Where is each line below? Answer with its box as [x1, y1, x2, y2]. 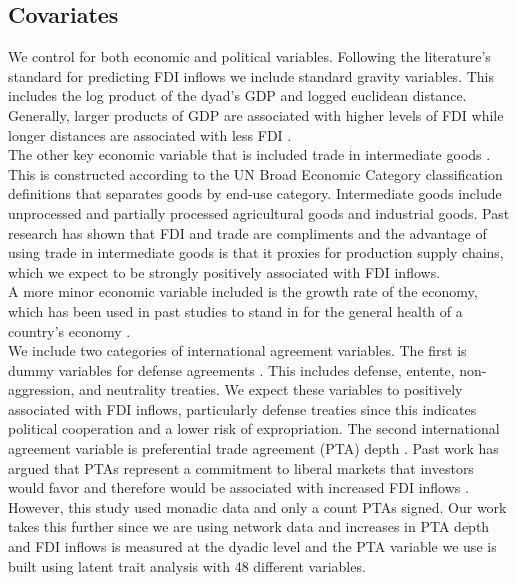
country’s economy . [8, 320, 131, 341]
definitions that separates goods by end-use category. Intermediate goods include [8, 183, 502, 204]
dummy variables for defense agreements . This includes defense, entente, [8, 359, 455, 380]
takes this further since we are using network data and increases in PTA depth [8, 516, 490, 537]
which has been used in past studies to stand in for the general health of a [8, 300, 463, 321]
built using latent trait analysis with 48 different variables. [8, 555, 366, 576]
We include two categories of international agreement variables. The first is [8, 340, 467, 361]
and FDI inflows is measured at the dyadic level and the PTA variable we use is [8, 536, 497, 557]
